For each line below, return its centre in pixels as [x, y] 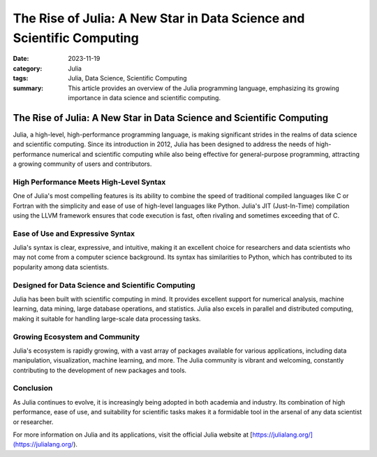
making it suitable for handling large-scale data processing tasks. [107, 318]
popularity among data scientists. [61, 267]
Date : [21, 59]
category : [28, 68]
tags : [21, 78]
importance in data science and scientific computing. [145, 97]
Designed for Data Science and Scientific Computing [104, 285]
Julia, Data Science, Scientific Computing [128, 78]
